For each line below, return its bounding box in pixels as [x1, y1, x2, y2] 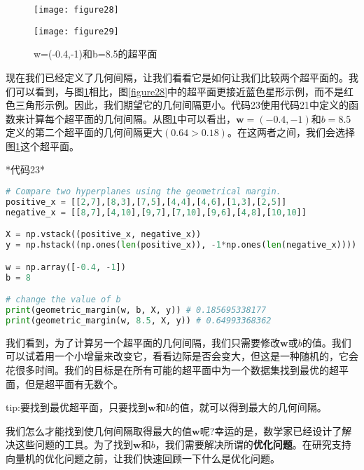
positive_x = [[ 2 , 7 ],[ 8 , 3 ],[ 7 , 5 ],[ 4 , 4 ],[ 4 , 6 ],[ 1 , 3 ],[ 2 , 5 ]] [6, 196, 287, 207]
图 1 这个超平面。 [6, 138, 79, 153]
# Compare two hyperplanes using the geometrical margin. [6, 187, 281, 197]
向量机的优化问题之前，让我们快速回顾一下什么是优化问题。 [6, 450, 280, 465]
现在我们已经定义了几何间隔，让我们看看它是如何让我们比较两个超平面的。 [6, 69, 349, 84]
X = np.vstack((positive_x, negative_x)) [6, 229, 202, 240]
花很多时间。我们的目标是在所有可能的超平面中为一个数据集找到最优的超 [6, 362, 339, 377]
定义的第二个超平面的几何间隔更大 [6, 125, 162, 140]
